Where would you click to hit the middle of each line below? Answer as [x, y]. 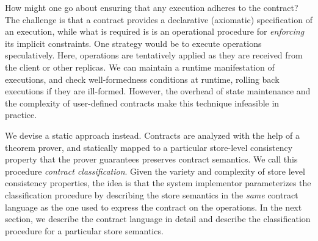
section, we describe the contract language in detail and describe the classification [158, 219]
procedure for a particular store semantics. [84, 230]
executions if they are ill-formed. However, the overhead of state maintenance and [158, 91]
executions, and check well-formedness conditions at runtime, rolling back [142, 79]
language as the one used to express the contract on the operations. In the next [154, 207]
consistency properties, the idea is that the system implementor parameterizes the [158, 183]
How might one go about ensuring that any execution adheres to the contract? [152, 7]
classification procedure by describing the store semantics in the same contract [152, 194]
